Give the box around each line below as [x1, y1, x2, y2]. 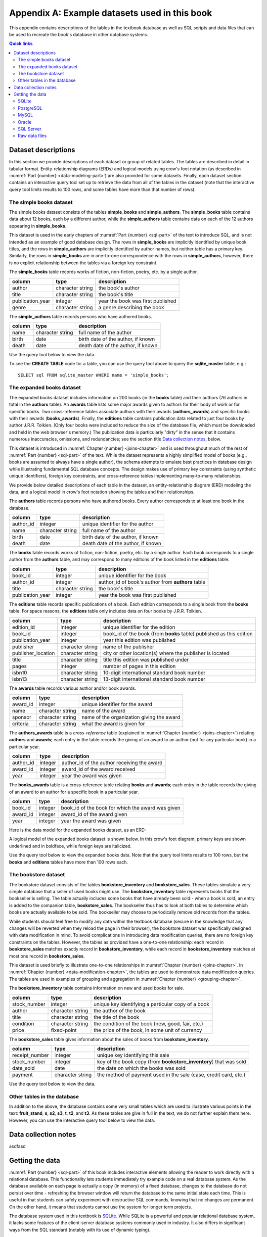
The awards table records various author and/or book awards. [9, 685, 136, 691]
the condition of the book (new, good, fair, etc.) [93, 1020, 204, 1027]
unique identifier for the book [98, 572, 167, 579]
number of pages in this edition [103, 663, 176, 669]
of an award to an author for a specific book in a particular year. [9, 789, 139, 795]
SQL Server [18, 126, 42, 132]
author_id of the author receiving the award [61, 760, 163, 766]
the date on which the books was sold [97, 1064, 185, 1071]
